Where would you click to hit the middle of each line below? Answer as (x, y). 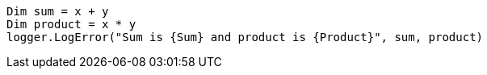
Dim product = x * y (71, 24)
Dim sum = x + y (58, 11)
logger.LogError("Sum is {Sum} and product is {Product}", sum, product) (245, 37)
